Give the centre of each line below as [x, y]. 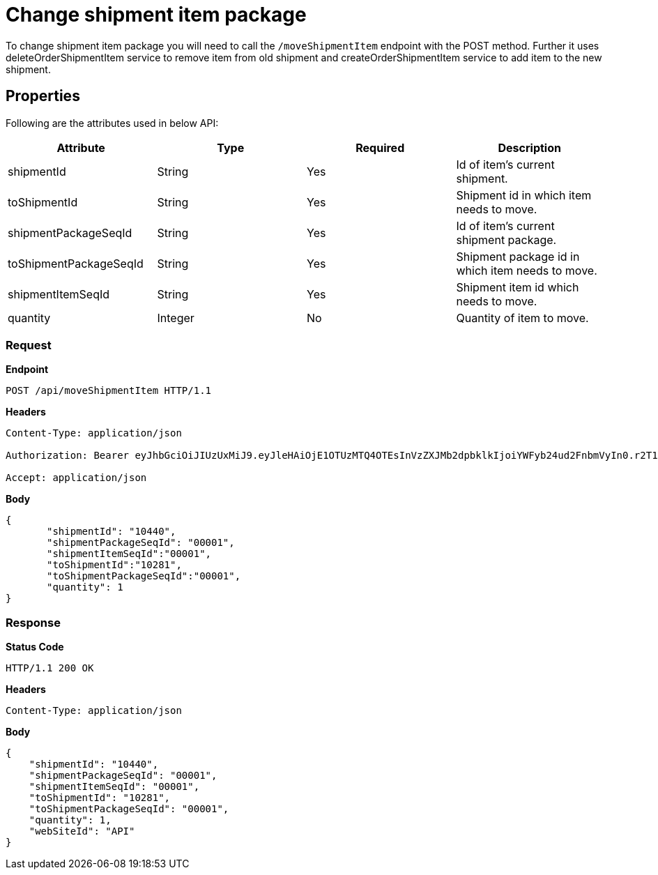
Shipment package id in [518, 256]
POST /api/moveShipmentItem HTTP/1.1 [109, 391]
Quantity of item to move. [522, 318]
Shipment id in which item [524, 195]
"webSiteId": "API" [82, 831]
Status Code [35, 647]
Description [529, 147]
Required [380, 147]
